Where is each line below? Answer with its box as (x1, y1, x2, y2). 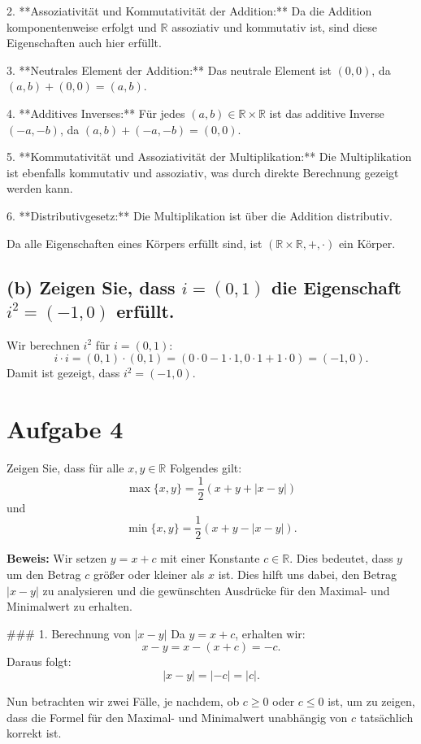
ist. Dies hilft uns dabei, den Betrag (218, 565, 397, 582)
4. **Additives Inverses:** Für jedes (7, 104, 185, 121)
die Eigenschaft (271, 274, 401, 299)
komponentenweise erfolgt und (7, 18, 157, 35)
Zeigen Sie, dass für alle (7, 459, 124, 476)
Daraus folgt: (7, 653, 72, 670)
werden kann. (7, 180, 73, 197)
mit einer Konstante (160, 550, 260, 567)
